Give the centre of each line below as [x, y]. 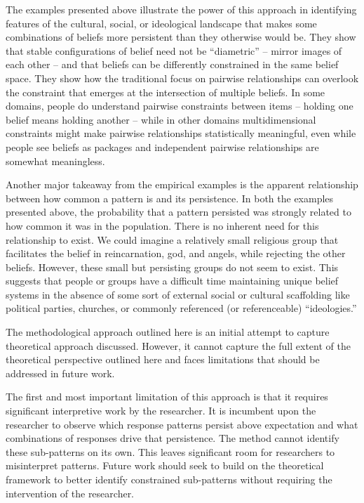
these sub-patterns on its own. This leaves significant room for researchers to [170, 451]
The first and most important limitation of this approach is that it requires [167, 397]
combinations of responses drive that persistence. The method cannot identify [173, 438]
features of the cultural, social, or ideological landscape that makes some [161, 23]
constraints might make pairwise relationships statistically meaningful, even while [181, 133]
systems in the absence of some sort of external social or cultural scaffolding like [178, 294]
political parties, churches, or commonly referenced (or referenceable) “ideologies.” [181, 308]
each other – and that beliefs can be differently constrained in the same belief [172, 64]
